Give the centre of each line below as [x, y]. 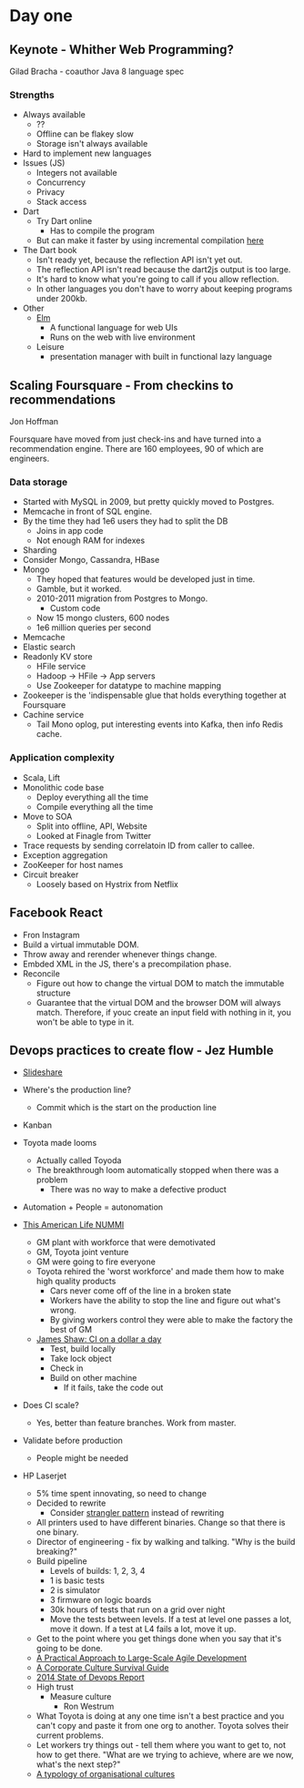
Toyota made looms [60, 1143]
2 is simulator [75, 1590]
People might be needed [82, 1458]
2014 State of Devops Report [91, 1678]
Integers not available [76, 173]
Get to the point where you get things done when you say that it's [159, 1639]
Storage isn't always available [92, 144]
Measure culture [81, 1697]
